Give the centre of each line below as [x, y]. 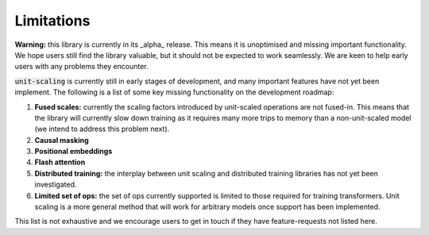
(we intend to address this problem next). [102, 129]
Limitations [52, 21]
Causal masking [62, 140]
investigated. [56, 185]
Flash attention [60, 162]
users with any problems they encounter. [81, 67]
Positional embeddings [73, 152]
